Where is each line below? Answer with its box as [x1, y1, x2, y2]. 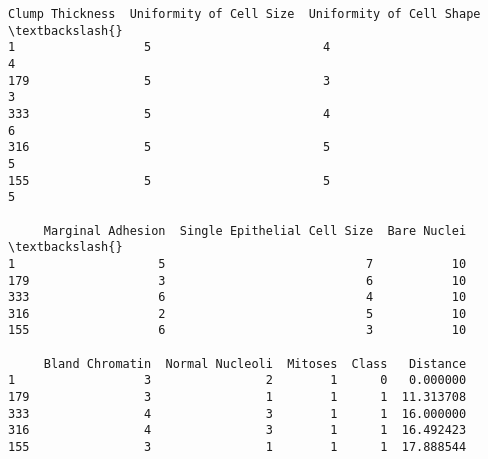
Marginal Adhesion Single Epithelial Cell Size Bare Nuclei [43, 223, 467, 238]
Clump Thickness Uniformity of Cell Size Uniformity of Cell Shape [8, 7, 481, 21]
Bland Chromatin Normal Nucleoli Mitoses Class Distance [43, 356, 467, 371]
